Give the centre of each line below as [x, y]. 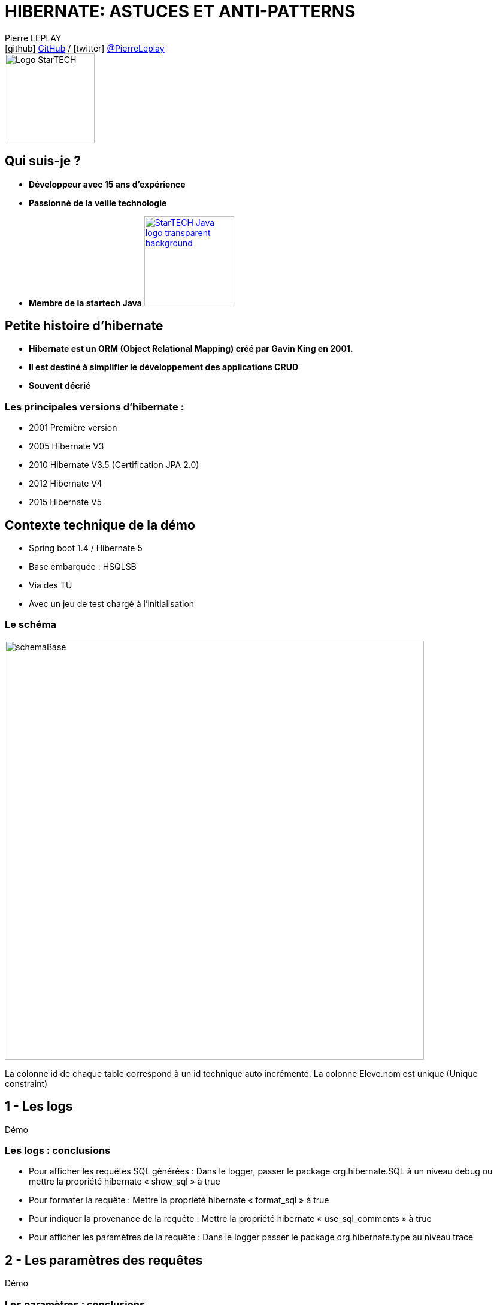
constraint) [26, 1083]
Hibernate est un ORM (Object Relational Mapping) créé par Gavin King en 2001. [191, 349]
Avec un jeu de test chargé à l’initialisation [112, 604]
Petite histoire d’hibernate [84, 326]
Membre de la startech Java [85, 303]
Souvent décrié [60, 386]
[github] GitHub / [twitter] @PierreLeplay [85, 48]
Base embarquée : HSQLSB [83, 567]
